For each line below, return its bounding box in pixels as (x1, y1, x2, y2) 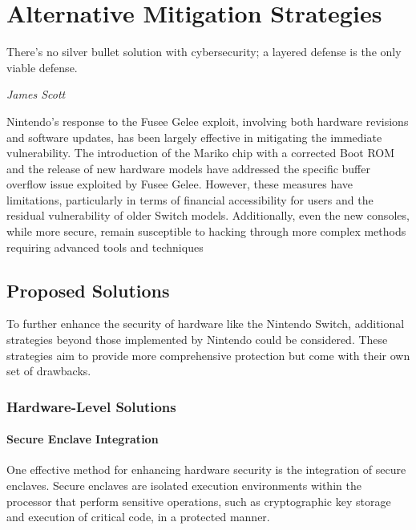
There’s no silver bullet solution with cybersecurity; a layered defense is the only (6, 43, 402, 60)
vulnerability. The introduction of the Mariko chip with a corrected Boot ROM (6, 144, 395, 161)
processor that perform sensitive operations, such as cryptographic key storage (6, 492, 391, 509)
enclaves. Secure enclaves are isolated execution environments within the (6, 477, 361, 494)
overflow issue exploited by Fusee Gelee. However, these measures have (6, 176, 353, 192)
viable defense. (6, 59, 78, 75)
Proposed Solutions (6, 277, 170, 302)
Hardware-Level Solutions (6, 396, 176, 416)
